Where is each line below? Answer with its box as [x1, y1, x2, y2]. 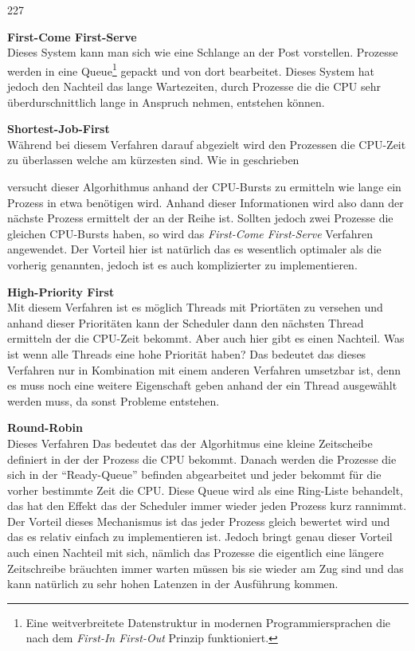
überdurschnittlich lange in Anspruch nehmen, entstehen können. [7, 93, 325, 110]
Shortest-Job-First [7, 120, 110, 137]
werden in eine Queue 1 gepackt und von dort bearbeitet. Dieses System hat [7, 60, 374, 79]
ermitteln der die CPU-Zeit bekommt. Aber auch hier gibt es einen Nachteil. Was [7, 330, 405, 347]
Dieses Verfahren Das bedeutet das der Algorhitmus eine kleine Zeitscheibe [7, 434, 373, 451]
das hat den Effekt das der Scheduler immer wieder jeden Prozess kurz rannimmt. [7, 497, 407, 514]
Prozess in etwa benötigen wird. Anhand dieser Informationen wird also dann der [7, 194, 404, 210]
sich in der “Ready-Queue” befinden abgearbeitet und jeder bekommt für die [7, 466, 382, 483]
